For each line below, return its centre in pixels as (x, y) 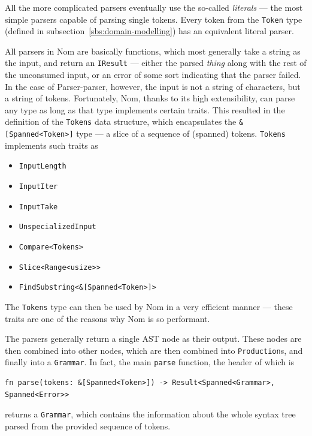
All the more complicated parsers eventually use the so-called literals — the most (154, 7)
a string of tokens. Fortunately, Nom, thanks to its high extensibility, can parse (150, 98)
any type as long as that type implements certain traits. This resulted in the (145, 109)
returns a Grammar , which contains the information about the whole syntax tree (150, 414)
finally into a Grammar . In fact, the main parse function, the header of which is (150, 362)
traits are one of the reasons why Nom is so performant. (107, 318)
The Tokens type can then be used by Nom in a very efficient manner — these (149, 306)
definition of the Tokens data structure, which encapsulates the (121, 121)
